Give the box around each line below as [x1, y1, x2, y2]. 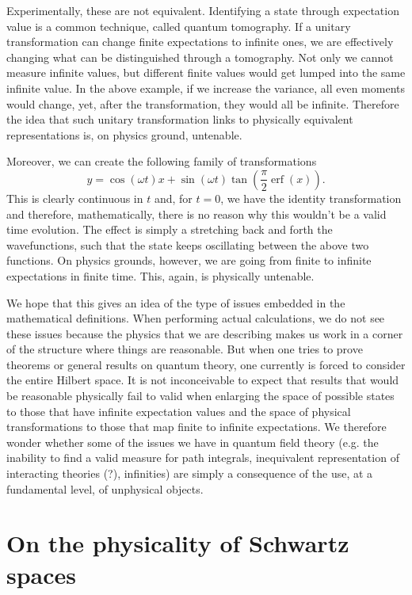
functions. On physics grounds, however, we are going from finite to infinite [6, 252, 372, 269]
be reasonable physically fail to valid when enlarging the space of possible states [6, 387, 395, 404]
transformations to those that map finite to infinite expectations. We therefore [6, 418, 387, 435]
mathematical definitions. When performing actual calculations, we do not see [6, 310, 385, 326]
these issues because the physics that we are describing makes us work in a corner [6, 325, 403, 341]
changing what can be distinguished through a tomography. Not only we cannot [6, 48, 394, 65]
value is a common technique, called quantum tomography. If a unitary [6, 17, 351, 34]
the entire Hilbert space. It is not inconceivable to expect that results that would [6, 372, 399, 388]
